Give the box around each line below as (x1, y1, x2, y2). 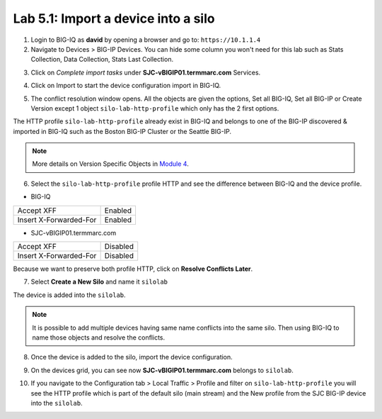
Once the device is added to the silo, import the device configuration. (30, 353, 233, 362)
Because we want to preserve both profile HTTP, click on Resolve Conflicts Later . (13, 264, 253, 273)
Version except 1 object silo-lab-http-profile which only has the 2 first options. (30, 104, 279, 113)
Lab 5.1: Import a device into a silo (13, 11, 215, 26)
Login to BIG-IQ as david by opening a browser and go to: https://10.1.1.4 (30, 35, 261, 44)
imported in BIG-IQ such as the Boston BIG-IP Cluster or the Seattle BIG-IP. (13, 127, 232, 135)
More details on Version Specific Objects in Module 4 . (32, 160, 189, 168)
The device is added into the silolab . (13, 291, 127, 299)
